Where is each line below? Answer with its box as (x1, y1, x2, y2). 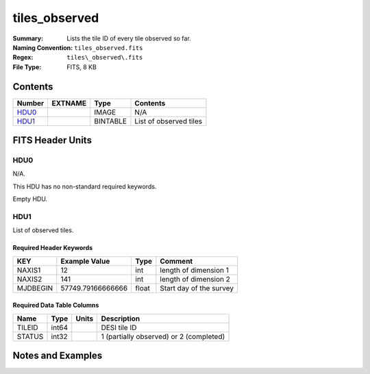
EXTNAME (51, 98, 87, 108)
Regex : (12, 53, 34, 62)
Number (16, 98, 45, 108)
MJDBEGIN (16, 283, 53, 292)
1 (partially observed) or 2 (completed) (101, 332, 225, 341)
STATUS (16, 332, 44, 341)
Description (101, 314, 140, 323)
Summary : (12, 34, 44, 42)
